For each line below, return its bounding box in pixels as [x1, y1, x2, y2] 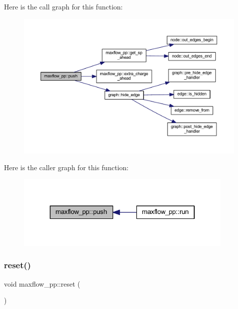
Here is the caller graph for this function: [4, 162, 129, 172]
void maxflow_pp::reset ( [4, 278, 80, 289]
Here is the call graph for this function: [4, 1, 123, 11]
